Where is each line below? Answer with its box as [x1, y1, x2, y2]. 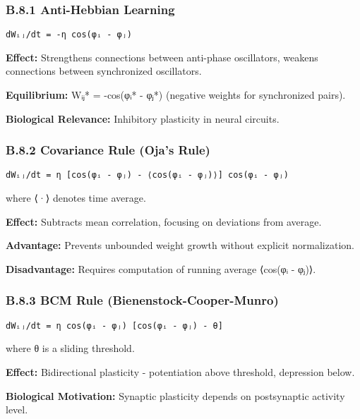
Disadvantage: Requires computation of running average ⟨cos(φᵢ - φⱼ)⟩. [6, 261, 316, 276]
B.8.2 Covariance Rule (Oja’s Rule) [6, 141, 210, 159]
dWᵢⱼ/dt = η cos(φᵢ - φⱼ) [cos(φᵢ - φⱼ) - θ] [6, 320, 223, 331]
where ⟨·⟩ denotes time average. [6, 190, 146, 205]
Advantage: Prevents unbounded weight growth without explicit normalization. [6, 238, 354, 253]
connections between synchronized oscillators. [6, 63, 202, 78]
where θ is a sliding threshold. [6, 341, 135, 356]
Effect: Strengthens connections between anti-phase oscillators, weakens [6, 49, 318, 64]
